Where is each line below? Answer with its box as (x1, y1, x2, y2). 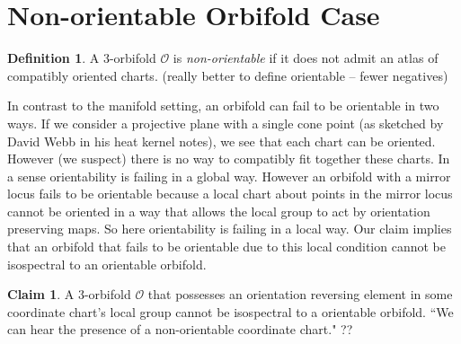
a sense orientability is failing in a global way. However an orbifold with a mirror (7, 166, 451, 185)
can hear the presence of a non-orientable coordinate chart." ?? (7, 320, 353, 339)
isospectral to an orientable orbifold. (7, 254, 207, 273)
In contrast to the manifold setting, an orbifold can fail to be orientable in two (7, 96, 439, 115)
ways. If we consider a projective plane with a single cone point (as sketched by (7, 113, 444, 132)
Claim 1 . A (7, 285, 75, 304)
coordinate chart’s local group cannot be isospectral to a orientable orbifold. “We (7, 302, 454, 321)
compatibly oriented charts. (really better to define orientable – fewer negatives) (7, 66, 448, 84)
